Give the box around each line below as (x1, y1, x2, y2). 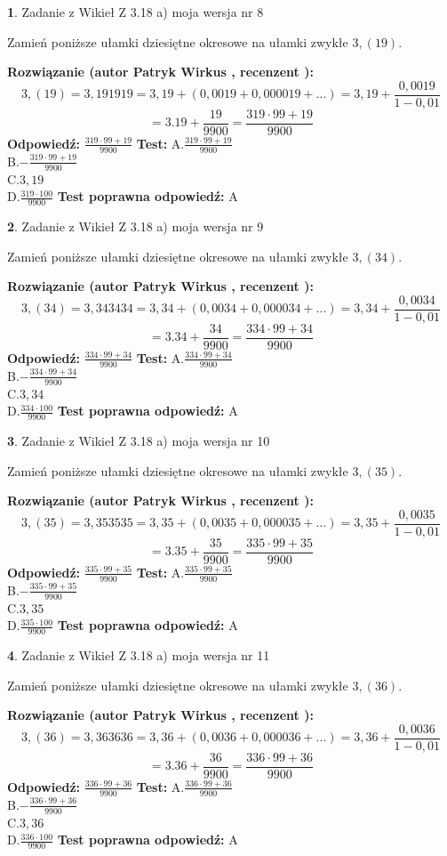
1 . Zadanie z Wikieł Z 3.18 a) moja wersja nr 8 (7, 3, 264, 20)
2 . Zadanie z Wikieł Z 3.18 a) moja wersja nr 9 (7, 216, 264, 235)
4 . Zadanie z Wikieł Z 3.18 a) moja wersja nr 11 (7, 645, 270, 664)
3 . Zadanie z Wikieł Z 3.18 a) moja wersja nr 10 (7, 431, 270, 449)
